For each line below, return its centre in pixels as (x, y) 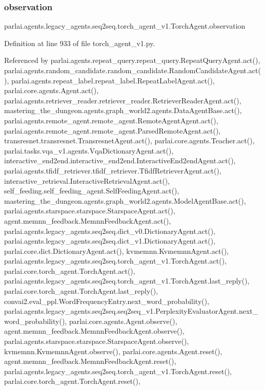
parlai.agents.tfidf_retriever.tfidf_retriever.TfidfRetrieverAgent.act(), (113, 170)
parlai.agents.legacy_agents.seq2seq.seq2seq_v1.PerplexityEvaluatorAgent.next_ (131, 311)
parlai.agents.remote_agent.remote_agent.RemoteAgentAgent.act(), (111, 120)
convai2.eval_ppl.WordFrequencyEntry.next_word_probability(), (107, 301)
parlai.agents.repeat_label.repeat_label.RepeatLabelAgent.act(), (113, 80)
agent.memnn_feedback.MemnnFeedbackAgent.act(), (88, 220)
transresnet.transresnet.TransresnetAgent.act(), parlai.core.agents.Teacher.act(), (129, 140)
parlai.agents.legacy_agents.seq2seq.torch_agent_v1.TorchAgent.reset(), (118, 371)
